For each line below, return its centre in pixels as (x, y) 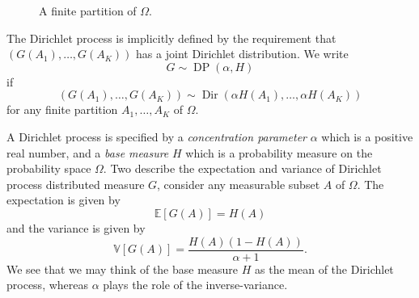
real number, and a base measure (88, 152)
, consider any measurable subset (239, 184)
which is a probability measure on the (279, 152)
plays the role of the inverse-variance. (195, 285)
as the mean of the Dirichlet (324, 269)
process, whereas (48, 285)
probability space (49, 168)
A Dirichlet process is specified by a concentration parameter (157, 136)
